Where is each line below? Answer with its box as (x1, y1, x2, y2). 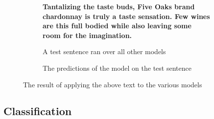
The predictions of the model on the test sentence (43, 62, 191, 73)
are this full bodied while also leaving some (43, 20, 191, 31)
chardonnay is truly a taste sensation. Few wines (43, 11, 210, 21)
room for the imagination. (43, 30, 132, 40)
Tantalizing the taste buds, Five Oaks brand (43, 1, 195, 11)
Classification (3, 103, 72, 118)
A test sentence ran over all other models (43, 46, 166, 57)
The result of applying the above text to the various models (23, 79, 202, 89)
